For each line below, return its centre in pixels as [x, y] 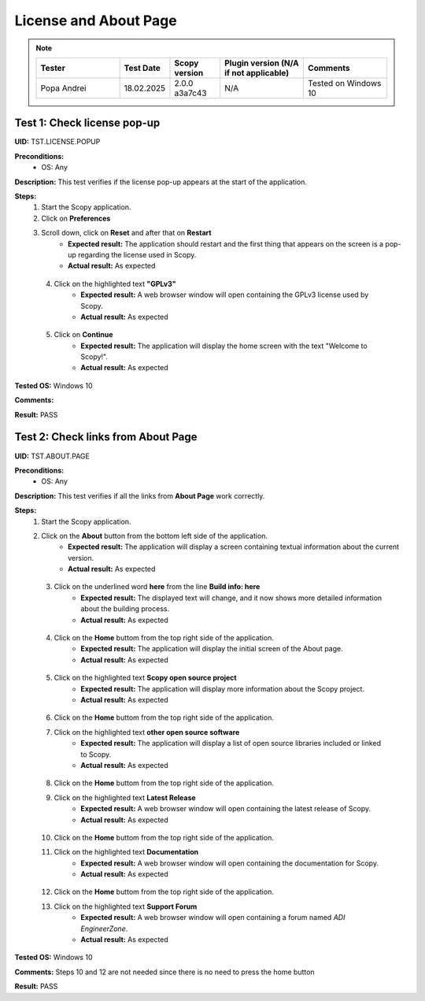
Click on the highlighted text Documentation [126, 852]
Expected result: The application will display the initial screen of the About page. [212, 649]
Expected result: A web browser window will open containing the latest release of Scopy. [226, 809]
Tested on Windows [345, 83]
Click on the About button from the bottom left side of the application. [154, 536]
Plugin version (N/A [262, 63]
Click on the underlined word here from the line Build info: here [157, 587]
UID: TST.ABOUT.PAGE [52, 456]
